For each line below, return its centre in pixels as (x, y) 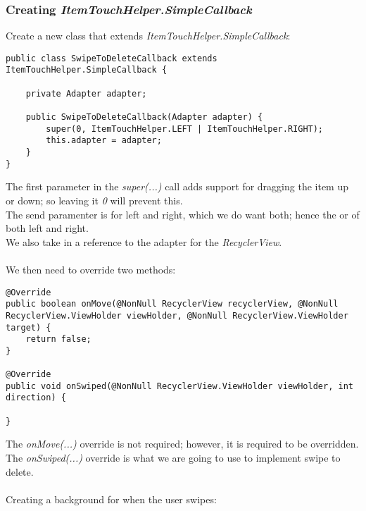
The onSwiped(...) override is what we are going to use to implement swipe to (173, 457)
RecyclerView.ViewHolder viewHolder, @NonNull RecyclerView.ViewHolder (177, 315)
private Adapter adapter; (86, 93)
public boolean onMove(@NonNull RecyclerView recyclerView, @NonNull (172, 304)
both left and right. (47, 228)
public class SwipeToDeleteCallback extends (112, 58)
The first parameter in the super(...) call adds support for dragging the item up (177, 186)
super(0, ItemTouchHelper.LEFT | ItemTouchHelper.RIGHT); (185, 129)
